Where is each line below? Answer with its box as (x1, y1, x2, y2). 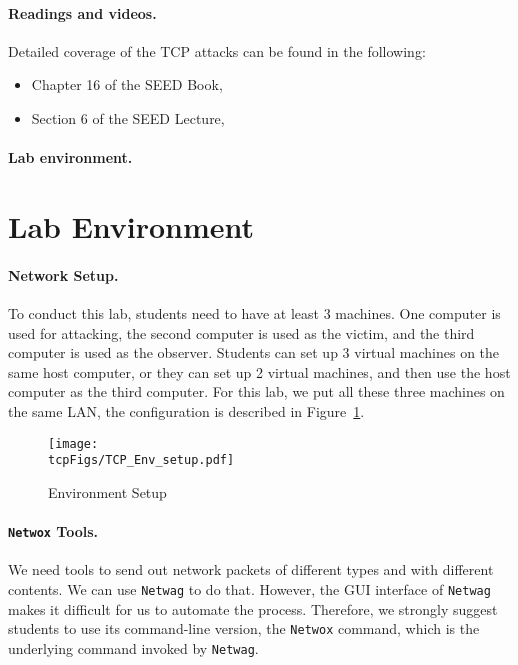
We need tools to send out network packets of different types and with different (8, 559, 494, 580)
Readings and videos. (8, 2, 157, 23)
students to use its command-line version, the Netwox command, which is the (8, 618, 480, 639)
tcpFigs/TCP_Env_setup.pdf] (48, 453, 235, 468)
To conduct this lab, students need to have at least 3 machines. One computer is (8, 302, 501, 323)
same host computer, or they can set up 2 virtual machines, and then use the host (8, 361, 511, 382)
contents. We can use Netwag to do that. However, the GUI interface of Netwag (8, 578, 491, 599)
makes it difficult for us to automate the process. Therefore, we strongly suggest (8, 598, 498, 619)
